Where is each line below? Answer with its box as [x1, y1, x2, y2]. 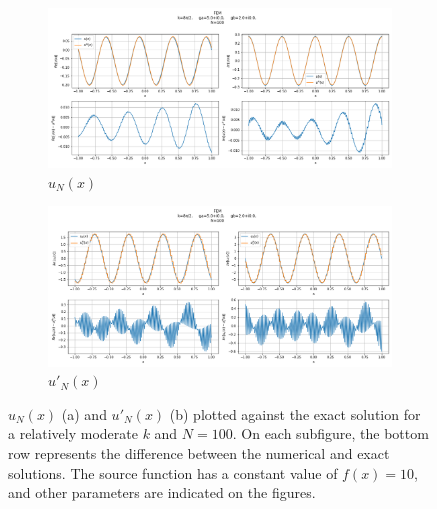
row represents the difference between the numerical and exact [8, 443, 390, 464]
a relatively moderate [8, 423, 138, 444]
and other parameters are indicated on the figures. [8, 482, 316, 503]
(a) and [61, 403, 107, 424]
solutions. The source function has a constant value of [8, 462, 338, 483]
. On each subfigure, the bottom [232, 423, 429, 444]
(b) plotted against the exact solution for [169, 403, 421, 424]
